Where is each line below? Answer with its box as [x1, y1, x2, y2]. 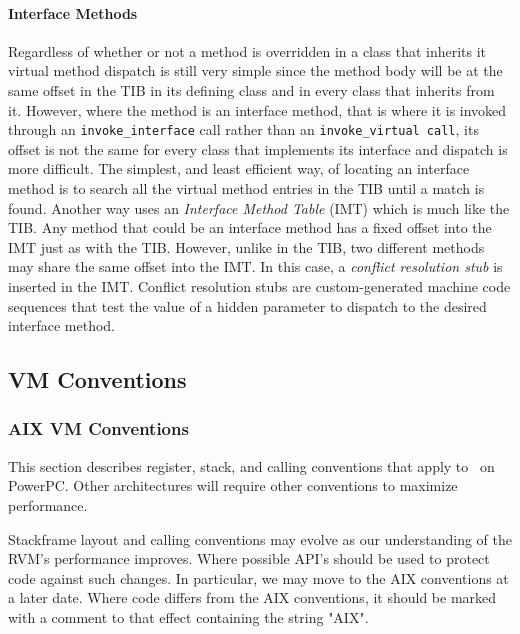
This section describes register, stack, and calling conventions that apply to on [8, 455, 495, 476]
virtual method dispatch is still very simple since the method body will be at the [8, 60, 503, 81]
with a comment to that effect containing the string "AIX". [8, 606, 369, 627]
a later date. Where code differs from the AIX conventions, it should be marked [8, 587, 497, 608]
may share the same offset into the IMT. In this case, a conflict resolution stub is [8, 256, 503, 277]
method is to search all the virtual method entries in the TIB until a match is [8, 178, 485, 199]
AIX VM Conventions [8, 416, 189, 441]
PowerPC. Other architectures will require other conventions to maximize [8, 475, 458, 496]
